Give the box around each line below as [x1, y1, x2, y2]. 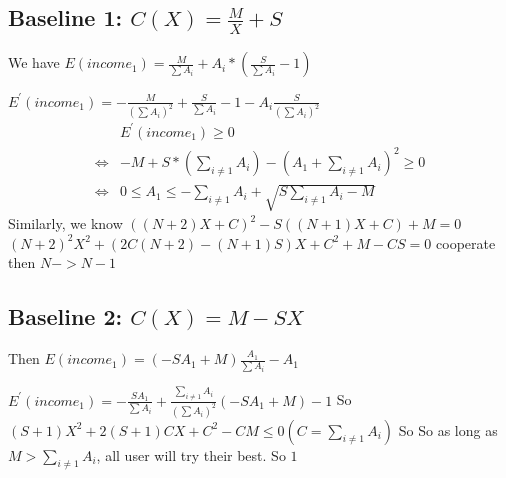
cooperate [436, 232, 496, 253]
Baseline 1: [8, 2, 123, 33]
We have [8, 52, 60, 73]
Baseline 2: [8, 301, 123, 332]
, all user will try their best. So [96, 444, 286, 465]
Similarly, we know [8, 213, 123, 234]
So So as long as [398, 419, 498, 440]
